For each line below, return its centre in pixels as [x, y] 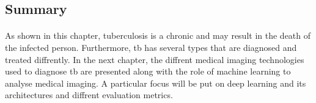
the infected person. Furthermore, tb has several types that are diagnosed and [151, 47]
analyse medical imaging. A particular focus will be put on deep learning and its [156, 83]
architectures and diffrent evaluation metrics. [89, 95]
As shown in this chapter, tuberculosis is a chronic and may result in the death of [158, 35]
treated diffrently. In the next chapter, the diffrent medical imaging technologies [155, 59]
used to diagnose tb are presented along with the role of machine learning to [148, 71]
